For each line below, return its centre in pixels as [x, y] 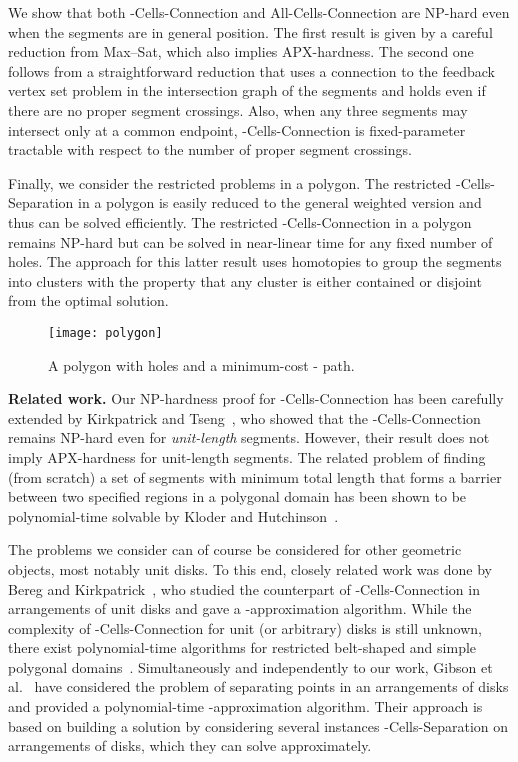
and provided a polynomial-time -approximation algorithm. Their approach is [245, 706]
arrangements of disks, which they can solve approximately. [190, 745]
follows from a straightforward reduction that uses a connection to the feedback [252, 70]
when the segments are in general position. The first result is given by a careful [250, 31]
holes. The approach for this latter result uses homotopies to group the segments [255, 261]
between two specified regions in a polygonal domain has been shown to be [237, 496]
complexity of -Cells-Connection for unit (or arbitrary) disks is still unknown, [245, 627]
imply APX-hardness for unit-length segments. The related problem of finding [247, 456]
